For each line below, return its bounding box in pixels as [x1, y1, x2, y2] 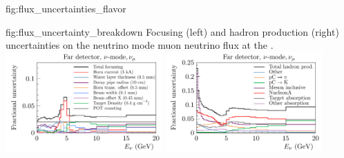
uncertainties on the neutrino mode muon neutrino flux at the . [6, 38, 274, 52]
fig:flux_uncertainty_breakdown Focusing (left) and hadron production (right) [6, 24, 339, 38]
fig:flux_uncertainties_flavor [6, 1, 126, 15]
